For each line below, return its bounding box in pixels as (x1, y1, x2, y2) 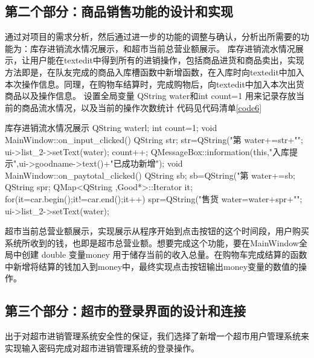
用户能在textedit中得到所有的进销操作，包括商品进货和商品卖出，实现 (30, 54, 304, 66)
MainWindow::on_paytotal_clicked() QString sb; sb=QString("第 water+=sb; (5, 168, 295, 181)
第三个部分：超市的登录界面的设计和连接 (5, 301, 246, 320)
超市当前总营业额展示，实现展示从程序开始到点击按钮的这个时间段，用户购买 (5, 225, 309, 237)
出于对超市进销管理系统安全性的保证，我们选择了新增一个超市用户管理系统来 (5, 330, 309, 342)
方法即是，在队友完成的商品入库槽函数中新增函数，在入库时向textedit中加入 (5, 65, 304, 78)
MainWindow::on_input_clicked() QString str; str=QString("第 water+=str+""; (5, 133, 303, 145)
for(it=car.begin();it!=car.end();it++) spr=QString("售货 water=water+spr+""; (5, 192, 303, 205)
